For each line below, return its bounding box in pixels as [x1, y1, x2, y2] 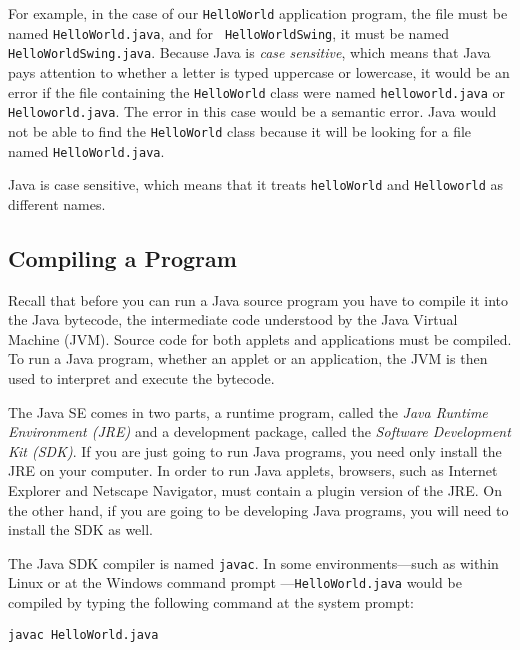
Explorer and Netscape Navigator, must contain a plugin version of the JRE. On [8, 479, 502, 500]
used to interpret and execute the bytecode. [8, 368, 275, 389]
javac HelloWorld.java [8, 627, 159, 642]
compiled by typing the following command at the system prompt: [8, 592, 414, 613]
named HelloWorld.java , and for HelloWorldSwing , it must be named [8, 22, 449, 43]
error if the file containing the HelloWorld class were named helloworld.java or [8, 81, 506, 102]
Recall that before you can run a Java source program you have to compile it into [8, 289, 508, 310]
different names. [8, 193, 106, 214]
